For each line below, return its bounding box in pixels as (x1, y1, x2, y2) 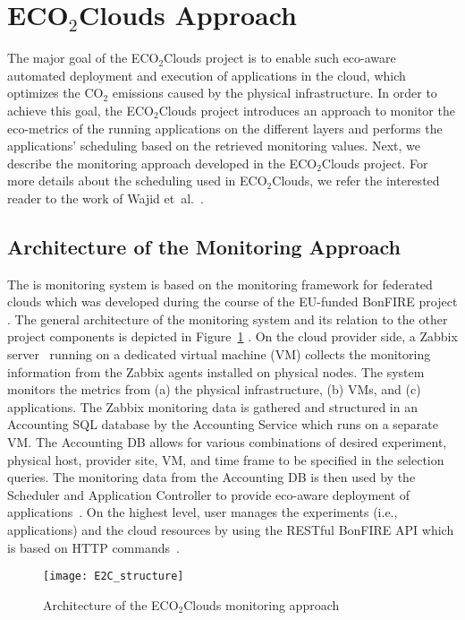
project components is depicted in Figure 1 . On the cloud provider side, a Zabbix (7, 327, 458, 346)
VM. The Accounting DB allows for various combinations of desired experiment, (7, 433, 447, 452)
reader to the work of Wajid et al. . (7, 188, 204, 207)
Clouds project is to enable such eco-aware (164, 48, 396, 67)
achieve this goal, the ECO (7, 100, 154, 119)
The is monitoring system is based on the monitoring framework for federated (7, 274, 433, 293)
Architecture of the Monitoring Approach (7, 232, 401, 260)
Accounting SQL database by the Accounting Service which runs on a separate (7, 415, 438, 434)
